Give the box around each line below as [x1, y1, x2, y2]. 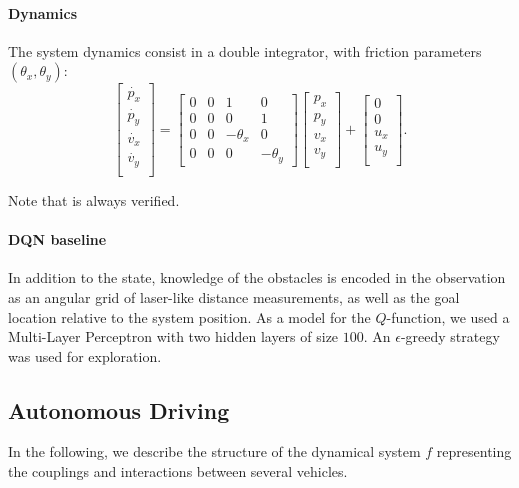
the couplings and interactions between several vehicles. [8, 461, 348, 482]
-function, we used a [386, 306, 510, 327]
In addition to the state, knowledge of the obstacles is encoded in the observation [8, 267, 506, 288]
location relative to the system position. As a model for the [8, 306, 371, 327]
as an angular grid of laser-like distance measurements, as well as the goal [8, 286, 460, 307]
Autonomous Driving [8, 394, 230, 425]
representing [436, 441, 512, 462]
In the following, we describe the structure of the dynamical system [8, 441, 421, 462]
